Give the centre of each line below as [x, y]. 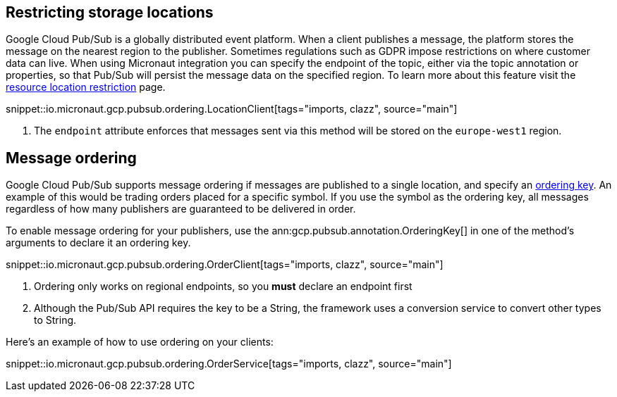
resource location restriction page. [86, 87]
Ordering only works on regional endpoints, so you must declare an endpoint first [223, 286]
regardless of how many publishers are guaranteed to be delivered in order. [181, 209]
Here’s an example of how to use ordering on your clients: [140, 342]
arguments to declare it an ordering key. [98, 243]
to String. [55, 320]
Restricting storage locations [110, 12]
